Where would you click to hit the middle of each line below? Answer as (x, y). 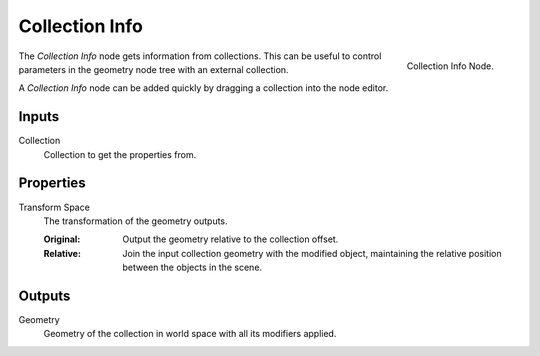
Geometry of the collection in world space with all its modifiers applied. (190, 334)
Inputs (39, 116)
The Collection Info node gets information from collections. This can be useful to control (200, 56)
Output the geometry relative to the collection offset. (230, 239)
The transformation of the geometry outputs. (136, 221)
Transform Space (54, 207)
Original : (62, 239)
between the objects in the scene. (192, 267)
